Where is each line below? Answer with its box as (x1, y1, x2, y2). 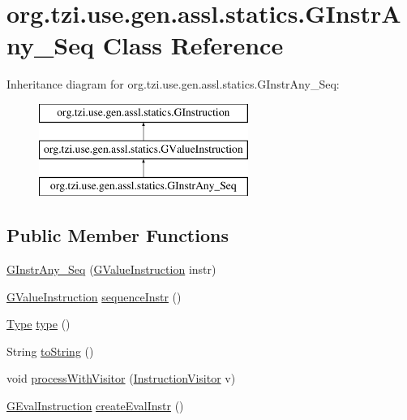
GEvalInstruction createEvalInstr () (6, 397, 184, 414)
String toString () (6, 342, 94, 359)
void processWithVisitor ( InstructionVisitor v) (6, 370, 236, 387)
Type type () (6, 315, 71, 332)
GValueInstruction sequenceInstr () (6, 288, 182, 305)
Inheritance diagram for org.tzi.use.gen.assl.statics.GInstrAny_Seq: (6, 76, 340, 93)
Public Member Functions (6, 223, 229, 248)
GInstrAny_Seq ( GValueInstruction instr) (6, 261, 216, 278)
